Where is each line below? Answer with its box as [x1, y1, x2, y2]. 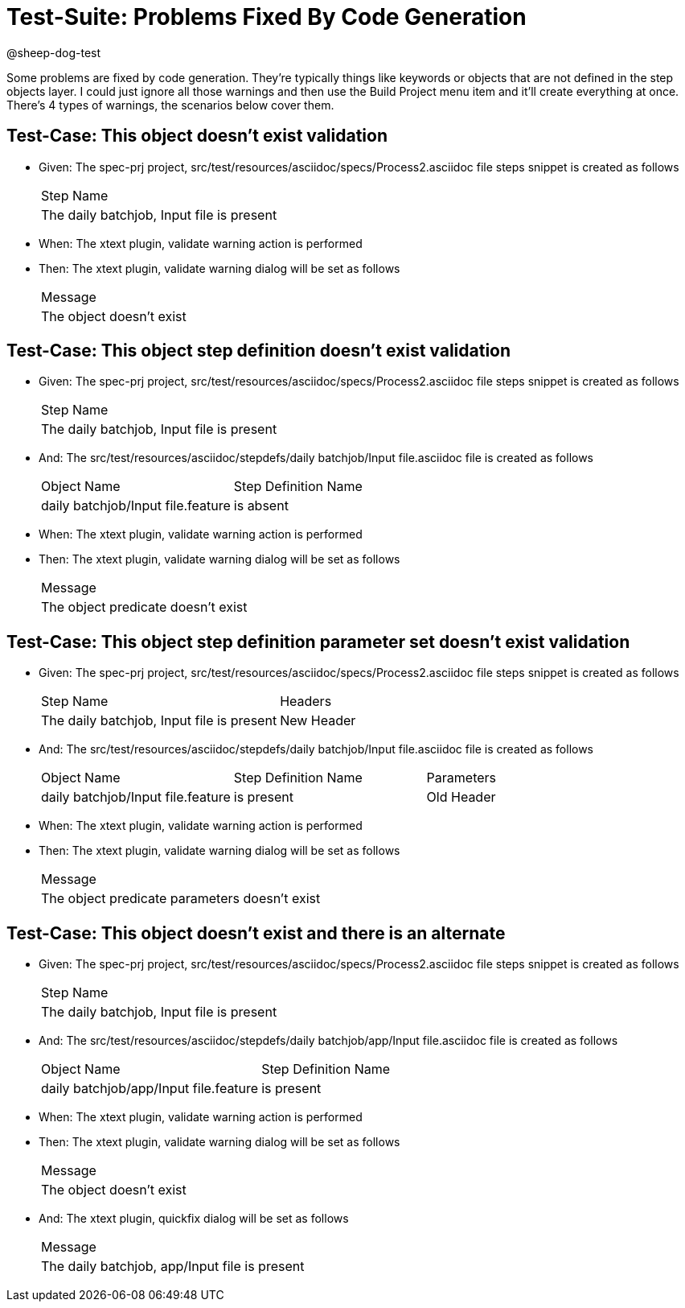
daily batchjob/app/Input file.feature [41, 1080, 259, 1097]
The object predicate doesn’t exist [41, 599, 248, 616]
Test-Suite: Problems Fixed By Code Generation [6, 3, 527, 31]
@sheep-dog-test [6, 45, 101, 60]
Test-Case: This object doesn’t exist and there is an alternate [6, 922, 506, 943]
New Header [280, 712, 356, 729]
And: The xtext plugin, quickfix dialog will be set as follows [39, 1211, 349, 1226]
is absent [233, 497, 289, 514]
